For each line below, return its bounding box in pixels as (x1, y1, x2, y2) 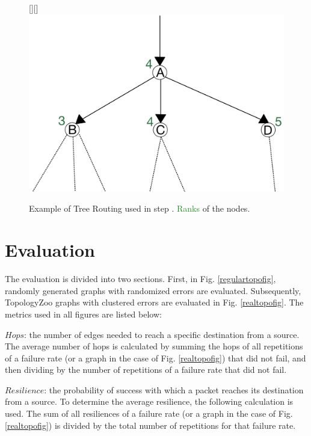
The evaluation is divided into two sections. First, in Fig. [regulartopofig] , (5, 272, 276, 285)
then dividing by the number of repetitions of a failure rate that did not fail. (5, 363, 287, 376)
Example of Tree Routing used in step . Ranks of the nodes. (29, 202, 250, 215)
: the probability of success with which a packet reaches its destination (44, 383, 304, 396)
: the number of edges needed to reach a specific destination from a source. (24, 328, 300, 340)
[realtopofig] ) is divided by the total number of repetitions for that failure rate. (5, 419, 296, 431)
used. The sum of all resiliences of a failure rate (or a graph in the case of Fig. (5, 407, 293, 420)
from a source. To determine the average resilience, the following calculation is (5, 395, 294, 408)
